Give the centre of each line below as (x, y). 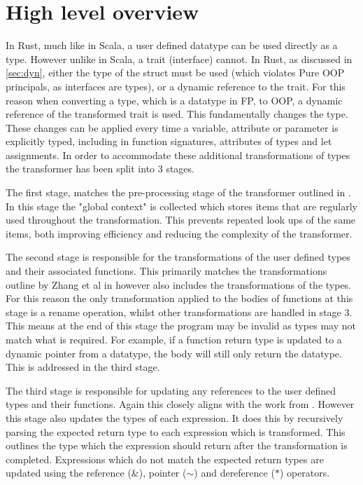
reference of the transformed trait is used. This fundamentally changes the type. (177, 114)
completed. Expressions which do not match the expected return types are (165, 459)
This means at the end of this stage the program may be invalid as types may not (181, 326)
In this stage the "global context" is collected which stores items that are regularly (181, 206)
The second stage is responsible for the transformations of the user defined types (178, 257)
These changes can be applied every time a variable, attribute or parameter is (172, 127)
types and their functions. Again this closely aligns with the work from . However (180, 404)
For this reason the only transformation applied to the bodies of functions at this (179, 298)
